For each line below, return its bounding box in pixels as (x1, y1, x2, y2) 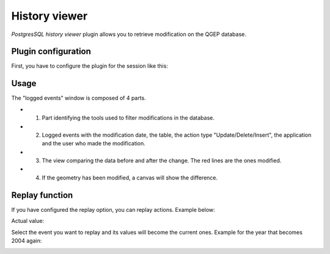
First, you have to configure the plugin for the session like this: (11, 62, 168, 70)
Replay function (11, 190, 73, 200)
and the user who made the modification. (42, 140, 146, 147)
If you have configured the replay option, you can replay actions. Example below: (11, 206, 215, 213)
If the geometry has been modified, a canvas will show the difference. (42, 174, 218, 181)
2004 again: (11, 237, 42, 244)
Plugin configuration (11, 46, 92, 57)
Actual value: (11, 217, 45, 225)
